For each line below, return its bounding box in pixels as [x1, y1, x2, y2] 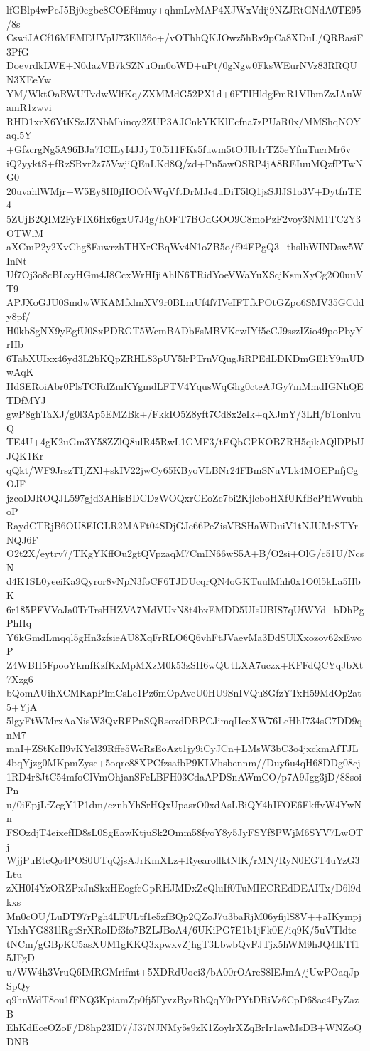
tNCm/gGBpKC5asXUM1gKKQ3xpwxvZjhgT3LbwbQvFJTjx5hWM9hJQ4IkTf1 [6, 936, 360, 951]
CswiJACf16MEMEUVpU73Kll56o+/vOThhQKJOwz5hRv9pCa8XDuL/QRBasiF [6, 30, 364, 45]
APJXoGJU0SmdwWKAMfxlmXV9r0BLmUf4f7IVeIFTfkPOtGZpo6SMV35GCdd [6, 295, 364, 310]
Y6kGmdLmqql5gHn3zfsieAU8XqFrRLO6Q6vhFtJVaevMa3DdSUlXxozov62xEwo [6, 629, 362, 644]
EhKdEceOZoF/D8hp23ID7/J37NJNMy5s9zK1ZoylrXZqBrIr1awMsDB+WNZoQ [6, 1020, 362, 1035]
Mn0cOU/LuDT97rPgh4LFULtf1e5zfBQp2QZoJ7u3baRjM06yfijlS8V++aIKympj [6, 908, 362, 923]
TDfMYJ [6, 392, 46, 407]
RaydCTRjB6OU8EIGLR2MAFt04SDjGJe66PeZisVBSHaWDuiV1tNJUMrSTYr [6, 517, 358, 532]
